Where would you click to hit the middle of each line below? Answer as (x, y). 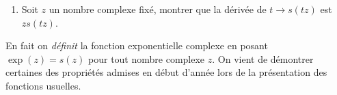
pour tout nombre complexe (147, 58)
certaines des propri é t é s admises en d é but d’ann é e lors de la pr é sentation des (166, 72)
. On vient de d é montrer (263, 58)
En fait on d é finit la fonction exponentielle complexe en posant (137, 45)
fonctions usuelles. (43, 85)
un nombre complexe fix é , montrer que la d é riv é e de (158, 9)
